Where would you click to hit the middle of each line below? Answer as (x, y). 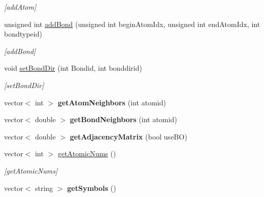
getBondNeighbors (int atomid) (124, 119)
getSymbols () (91, 188)
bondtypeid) (23, 34)
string (44, 188)
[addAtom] (20, 7)
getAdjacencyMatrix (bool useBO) (129, 136)
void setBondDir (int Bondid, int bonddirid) (73, 68)
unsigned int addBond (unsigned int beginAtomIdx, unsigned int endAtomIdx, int (132, 24)
